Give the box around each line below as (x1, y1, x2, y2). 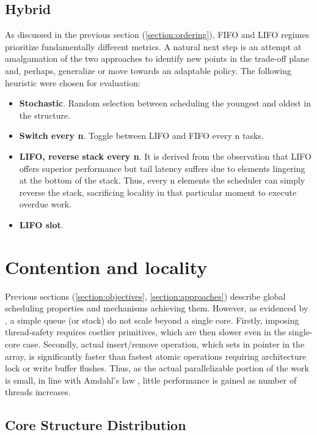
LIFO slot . (19, 218, 64, 231)
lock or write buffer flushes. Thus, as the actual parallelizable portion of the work (5, 362, 309, 374)
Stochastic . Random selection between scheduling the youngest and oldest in (19, 97, 311, 110)
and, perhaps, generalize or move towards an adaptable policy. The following (5, 64, 291, 76)
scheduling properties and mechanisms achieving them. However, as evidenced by (5, 302, 308, 314)
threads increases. (5, 385, 71, 398)
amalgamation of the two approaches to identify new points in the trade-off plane (5, 52, 310, 65)
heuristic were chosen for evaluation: (5, 76, 140, 89)
